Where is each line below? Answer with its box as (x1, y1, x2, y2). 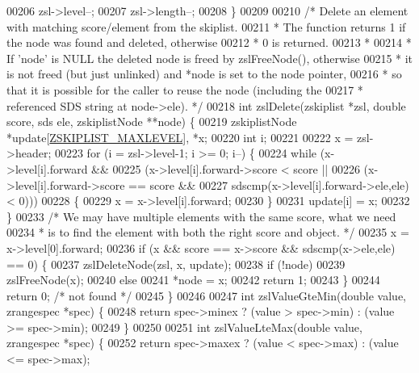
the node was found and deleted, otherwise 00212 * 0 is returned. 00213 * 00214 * (6, 34, 412, 51)
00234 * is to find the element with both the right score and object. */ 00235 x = (6, 224, 409, 241)
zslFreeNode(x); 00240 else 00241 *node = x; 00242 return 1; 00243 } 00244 (6, 271, 380, 288)
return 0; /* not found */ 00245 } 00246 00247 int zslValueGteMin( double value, (6, 287, 407, 304)
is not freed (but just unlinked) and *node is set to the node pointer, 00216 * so (6, 65, 402, 82)
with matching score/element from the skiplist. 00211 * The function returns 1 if (6, 18, 406, 35)
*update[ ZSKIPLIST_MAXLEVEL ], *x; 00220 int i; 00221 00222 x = (6, 128, 354, 145)
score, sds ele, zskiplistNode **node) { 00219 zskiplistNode (6, 113, 297, 130)
